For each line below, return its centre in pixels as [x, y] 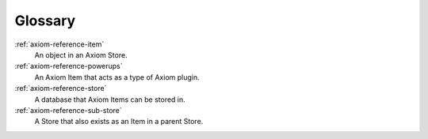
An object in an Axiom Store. [81, 54]
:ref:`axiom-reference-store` [61, 88]
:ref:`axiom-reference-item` [59, 44]
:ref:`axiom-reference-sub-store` [68, 110]
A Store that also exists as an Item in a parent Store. [119, 122]
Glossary [45, 21]
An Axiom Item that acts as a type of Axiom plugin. [117, 77]
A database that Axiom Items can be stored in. [110, 100]
